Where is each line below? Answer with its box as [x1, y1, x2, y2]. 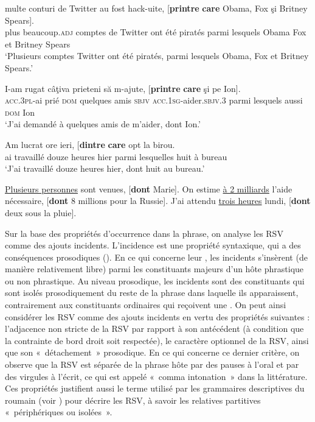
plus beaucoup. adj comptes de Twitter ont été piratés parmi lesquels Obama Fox [5, 26, 306, 38]
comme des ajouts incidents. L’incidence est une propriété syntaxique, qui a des [5, 239, 301, 251]
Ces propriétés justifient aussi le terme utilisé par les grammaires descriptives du [5, 382, 305, 395]
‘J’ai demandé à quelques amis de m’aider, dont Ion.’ [5, 118, 201, 130]
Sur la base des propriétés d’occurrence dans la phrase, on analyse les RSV [5, 227, 283, 239]
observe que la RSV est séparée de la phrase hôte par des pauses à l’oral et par [5, 358, 299, 371]
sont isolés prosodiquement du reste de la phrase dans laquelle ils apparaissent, [5, 286, 299, 299]
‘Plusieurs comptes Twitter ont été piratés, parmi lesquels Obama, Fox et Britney [5, 49, 309, 62]
